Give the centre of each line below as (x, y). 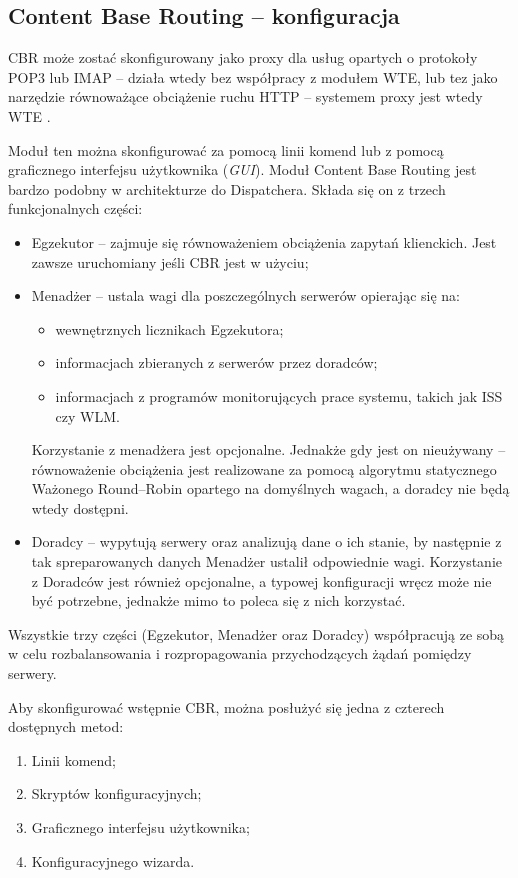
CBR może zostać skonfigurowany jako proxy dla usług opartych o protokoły (243, 57)
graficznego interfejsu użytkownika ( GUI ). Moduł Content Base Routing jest (242, 169)
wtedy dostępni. (80, 507)
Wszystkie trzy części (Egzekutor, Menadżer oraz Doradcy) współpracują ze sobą (256, 633)
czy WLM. (87, 415)
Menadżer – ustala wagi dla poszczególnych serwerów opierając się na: (245, 295)
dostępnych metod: (66, 726)
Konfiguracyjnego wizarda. (113, 860)
